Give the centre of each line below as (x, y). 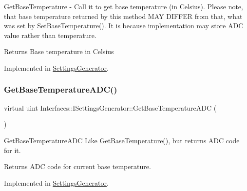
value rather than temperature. (50, 35)
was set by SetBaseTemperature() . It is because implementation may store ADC (124, 26)
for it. (12, 150)
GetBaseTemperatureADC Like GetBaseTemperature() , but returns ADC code (122, 140)
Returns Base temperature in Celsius (59, 51)
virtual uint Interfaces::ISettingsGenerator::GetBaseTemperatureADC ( (110, 107)
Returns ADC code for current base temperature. (77, 166)
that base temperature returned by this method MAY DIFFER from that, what (123, 16)
